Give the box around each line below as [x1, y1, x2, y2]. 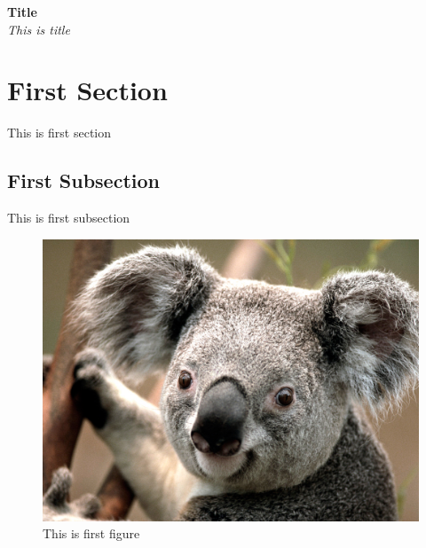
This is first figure [43, 524, 140, 543]
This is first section [7, 123, 111, 142]
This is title [7, 20, 70, 38]
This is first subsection [7, 208, 130, 227]
